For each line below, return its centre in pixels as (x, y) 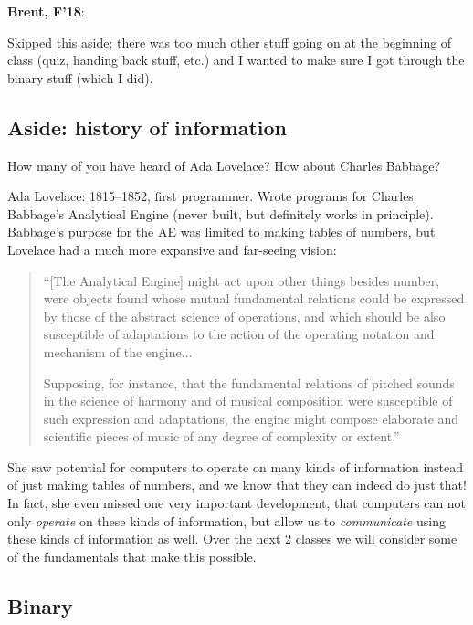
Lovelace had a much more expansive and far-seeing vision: (172, 249)
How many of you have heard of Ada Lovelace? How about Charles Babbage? (224, 165)
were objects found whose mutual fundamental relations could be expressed (254, 298)
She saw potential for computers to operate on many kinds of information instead (236, 466)
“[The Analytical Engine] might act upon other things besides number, (242, 280)
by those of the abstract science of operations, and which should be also (244, 316)
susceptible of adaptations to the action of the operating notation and (239, 334)
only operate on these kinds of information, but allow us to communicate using (226, 520)
